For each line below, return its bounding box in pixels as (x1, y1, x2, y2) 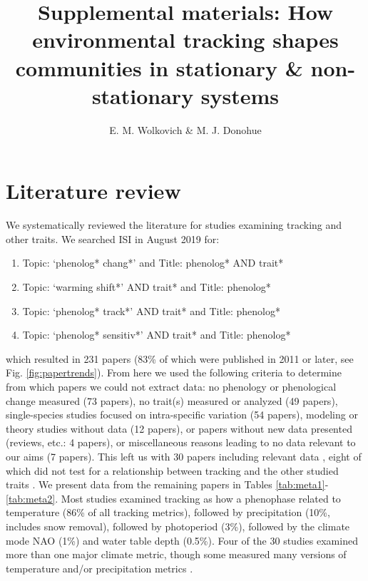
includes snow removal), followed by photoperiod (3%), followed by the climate (6, 518, 350, 533)
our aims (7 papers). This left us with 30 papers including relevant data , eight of (6, 448, 362, 463)
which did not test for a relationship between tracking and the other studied (6, 463, 339, 478)
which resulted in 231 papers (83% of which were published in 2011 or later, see (6, 351, 354, 366)
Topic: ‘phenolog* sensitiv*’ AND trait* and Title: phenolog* (22, 327, 291, 342)
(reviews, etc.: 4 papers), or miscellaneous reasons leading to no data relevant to (6, 435, 356, 450)
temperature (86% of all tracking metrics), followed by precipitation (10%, (6, 505, 330, 520)
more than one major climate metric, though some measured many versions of (6, 547, 347, 562)
